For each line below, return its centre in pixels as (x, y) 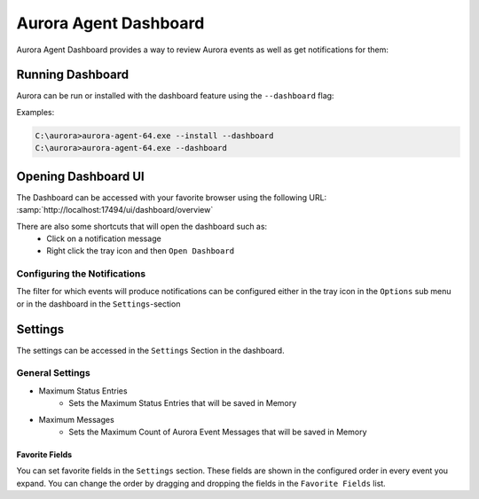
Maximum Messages (76, 419)
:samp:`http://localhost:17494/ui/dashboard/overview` (115, 210)
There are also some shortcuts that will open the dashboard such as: (142, 226)
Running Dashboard (73, 75)
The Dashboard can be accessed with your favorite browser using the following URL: (172, 197)
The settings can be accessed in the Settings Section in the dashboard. (150, 350)
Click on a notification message (104, 238)
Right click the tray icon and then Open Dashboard (141, 251)
